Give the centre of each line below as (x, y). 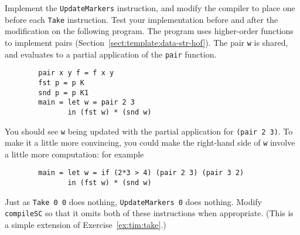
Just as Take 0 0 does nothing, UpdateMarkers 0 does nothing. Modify (134, 201)
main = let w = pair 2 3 (86, 103)
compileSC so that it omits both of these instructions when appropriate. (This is (149, 213)
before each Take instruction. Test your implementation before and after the (142, 19)
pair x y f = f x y (76, 73)
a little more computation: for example (74, 154)
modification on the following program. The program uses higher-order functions (149, 31)
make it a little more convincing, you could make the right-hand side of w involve (150, 142)
